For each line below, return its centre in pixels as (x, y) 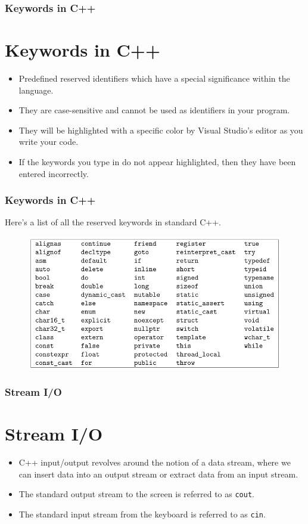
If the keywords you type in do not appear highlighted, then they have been (157, 161)
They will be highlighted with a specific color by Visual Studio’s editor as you (161, 130)
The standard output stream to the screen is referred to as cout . (136, 494)
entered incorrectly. (54, 173)
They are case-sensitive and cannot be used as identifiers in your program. (154, 110)
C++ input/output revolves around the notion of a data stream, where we (155, 462)
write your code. (49, 142)
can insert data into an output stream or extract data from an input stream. (158, 474)
